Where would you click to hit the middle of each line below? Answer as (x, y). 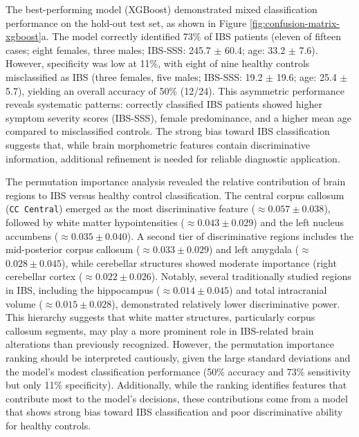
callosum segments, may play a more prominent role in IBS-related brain (160, 330)
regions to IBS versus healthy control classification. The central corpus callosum (175, 195)
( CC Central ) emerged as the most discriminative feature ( (130, 208)
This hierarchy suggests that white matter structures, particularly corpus (160, 317)
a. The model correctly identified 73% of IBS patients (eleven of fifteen (191, 36)
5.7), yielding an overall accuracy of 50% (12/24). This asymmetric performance (175, 90)
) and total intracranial (278, 289)
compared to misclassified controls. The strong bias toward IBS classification (168, 131)
